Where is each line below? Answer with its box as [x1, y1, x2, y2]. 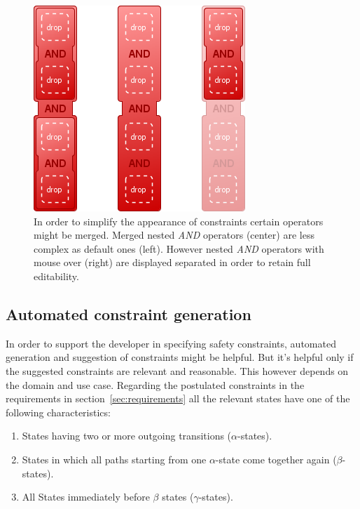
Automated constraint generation [6, 303, 251, 324]
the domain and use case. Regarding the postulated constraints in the [6, 377, 305, 392]
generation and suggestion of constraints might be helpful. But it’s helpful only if [6, 350, 354, 364]
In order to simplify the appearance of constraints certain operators [34, 213, 324, 228]
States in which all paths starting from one [22, 451, 207, 466]
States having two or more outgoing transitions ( [22, 428, 232, 443]
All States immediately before [22, 489, 150, 504]
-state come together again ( [215, 451, 337, 466]
